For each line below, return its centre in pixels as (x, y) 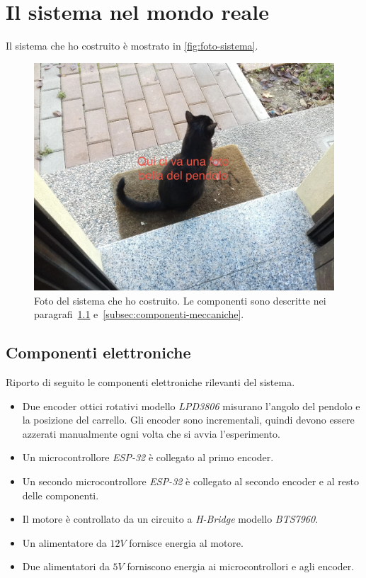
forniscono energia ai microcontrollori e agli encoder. (241, 566)
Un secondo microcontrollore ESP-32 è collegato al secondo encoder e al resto (190, 481)
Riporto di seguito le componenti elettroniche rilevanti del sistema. (150, 382)
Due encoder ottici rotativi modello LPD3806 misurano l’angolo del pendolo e (191, 406)
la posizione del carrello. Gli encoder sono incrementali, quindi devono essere (188, 420)
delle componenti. (61, 495)
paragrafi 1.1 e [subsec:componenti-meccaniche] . (139, 314)
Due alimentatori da (66, 566)
